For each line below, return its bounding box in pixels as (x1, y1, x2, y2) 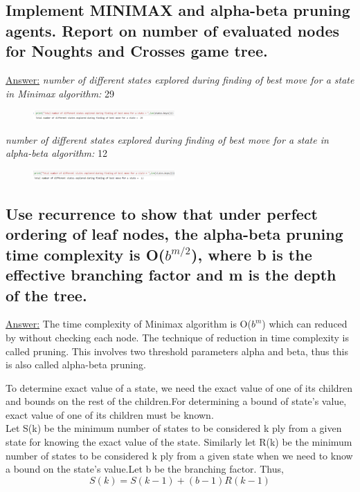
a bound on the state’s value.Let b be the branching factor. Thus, (6, 462, 284, 476)
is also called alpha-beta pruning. (6, 357, 146, 372)
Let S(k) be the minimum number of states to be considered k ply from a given (6, 421, 342, 435)
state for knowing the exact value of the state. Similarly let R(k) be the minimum (6, 435, 352, 449)
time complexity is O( (6, 243, 165, 265)
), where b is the (191, 243, 312, 265)
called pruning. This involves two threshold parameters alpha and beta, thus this (6, 343, 348, 358)
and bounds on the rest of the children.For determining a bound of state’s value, (6, 394, 347, 408)
